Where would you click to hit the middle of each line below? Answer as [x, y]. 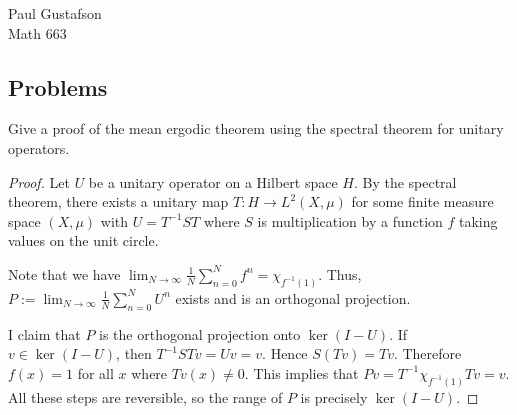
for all [95, 372]
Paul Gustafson [55, 13]
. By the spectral [405, 181]
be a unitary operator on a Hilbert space [213, 181]
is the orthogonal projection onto [200, 333]
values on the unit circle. [83, 240]
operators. [39, 147]
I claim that [44, 333]
